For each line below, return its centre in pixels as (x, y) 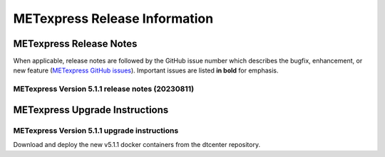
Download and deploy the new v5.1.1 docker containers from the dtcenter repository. (137, 145)
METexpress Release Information (113, 18)
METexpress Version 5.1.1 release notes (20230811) (104, 89)
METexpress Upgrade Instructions (91, 110)
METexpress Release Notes (75, 44)
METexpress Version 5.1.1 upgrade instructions (96, 130)
